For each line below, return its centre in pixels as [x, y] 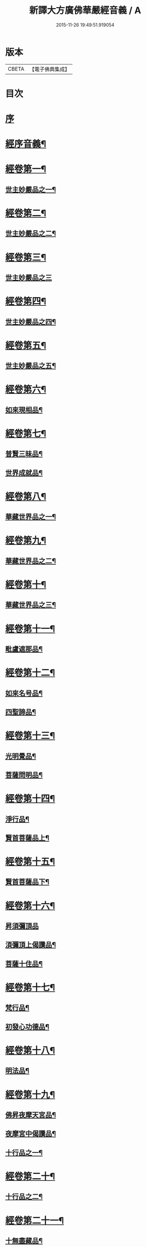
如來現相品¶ [24, 410]
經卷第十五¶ [30, 862]
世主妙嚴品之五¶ [31, 366]
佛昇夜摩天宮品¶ [31, 1115]
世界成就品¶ [24, 473]
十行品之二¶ [24, 1197]
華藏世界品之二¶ [31, 561]
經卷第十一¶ [30, 629]
